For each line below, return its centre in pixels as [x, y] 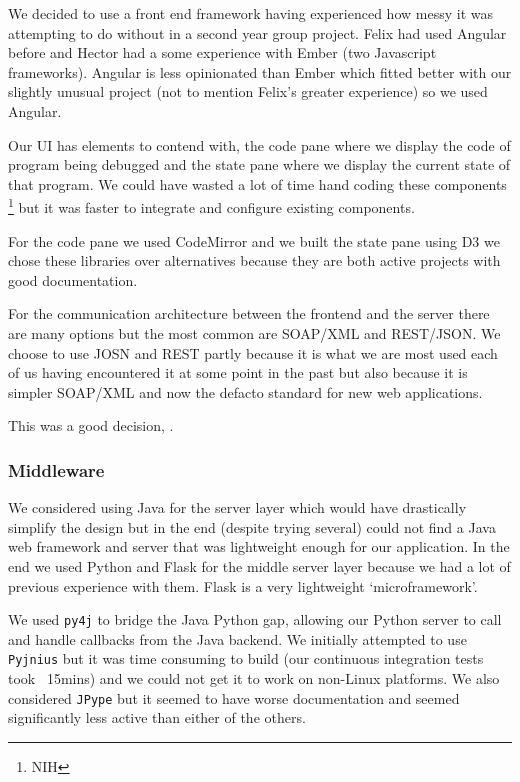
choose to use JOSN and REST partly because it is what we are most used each [253, 352]
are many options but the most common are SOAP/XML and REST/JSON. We [254, 332]
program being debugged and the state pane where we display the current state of [259, 164]
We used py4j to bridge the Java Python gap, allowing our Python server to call [255, 619]
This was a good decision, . [91, 425]
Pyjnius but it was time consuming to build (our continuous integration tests [246, 658]
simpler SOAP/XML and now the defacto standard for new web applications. [245, 391]
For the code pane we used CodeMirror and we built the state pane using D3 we [254, 240]
